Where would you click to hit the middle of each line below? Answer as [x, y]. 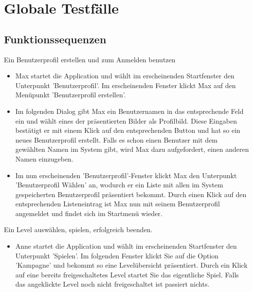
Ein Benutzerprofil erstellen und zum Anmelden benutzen [90, 59]
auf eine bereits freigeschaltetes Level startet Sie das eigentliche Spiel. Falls [127, 274]
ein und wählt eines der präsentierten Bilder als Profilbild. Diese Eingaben [126, 120]
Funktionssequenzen [55, 39]
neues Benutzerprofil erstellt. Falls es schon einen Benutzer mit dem [117, 139]
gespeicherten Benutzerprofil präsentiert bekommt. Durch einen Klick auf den [131, 194]
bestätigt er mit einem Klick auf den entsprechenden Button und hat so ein [128, 130]
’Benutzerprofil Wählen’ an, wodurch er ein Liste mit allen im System [119, 185]
